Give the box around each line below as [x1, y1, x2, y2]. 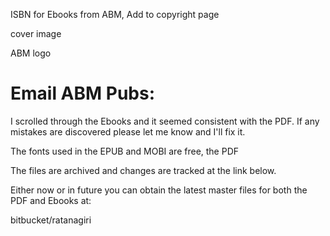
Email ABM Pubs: [10, 82, 156, 105]
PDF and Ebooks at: [10, 194, 92, 206]
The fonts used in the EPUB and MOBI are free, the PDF [10, 145, 240, 157]
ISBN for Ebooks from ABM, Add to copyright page [10, 9, 220, 20]
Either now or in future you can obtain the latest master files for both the [10, 184, 308, 196]
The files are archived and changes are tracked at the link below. [10, 164, 277, 176]
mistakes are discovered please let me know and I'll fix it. [10, 125, 246, 138]
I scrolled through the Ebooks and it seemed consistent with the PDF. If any [10, 115, 320, 127]
